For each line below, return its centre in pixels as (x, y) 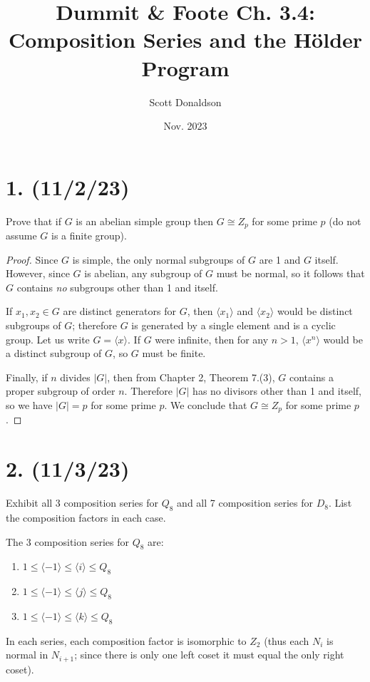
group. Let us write (48, 339)
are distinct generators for (120, 311)
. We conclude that (206, 405)
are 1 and (280, 259)
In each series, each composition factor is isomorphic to (126, 640)
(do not (345, 221)
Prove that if (34, 221)
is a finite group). (89, 236)
